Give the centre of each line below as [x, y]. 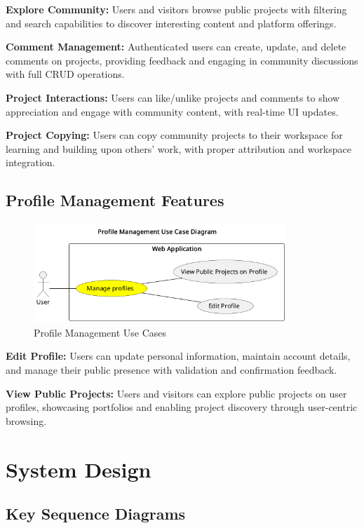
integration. [31, 162]
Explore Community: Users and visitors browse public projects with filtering [176, 9]
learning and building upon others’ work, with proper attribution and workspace [178, 148]
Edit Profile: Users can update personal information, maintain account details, [178, 356]
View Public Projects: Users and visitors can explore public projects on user [176, 393]
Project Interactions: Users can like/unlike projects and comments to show [173, 97]
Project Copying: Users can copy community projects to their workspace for [174, 135]
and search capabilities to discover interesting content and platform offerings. [171, 23]
